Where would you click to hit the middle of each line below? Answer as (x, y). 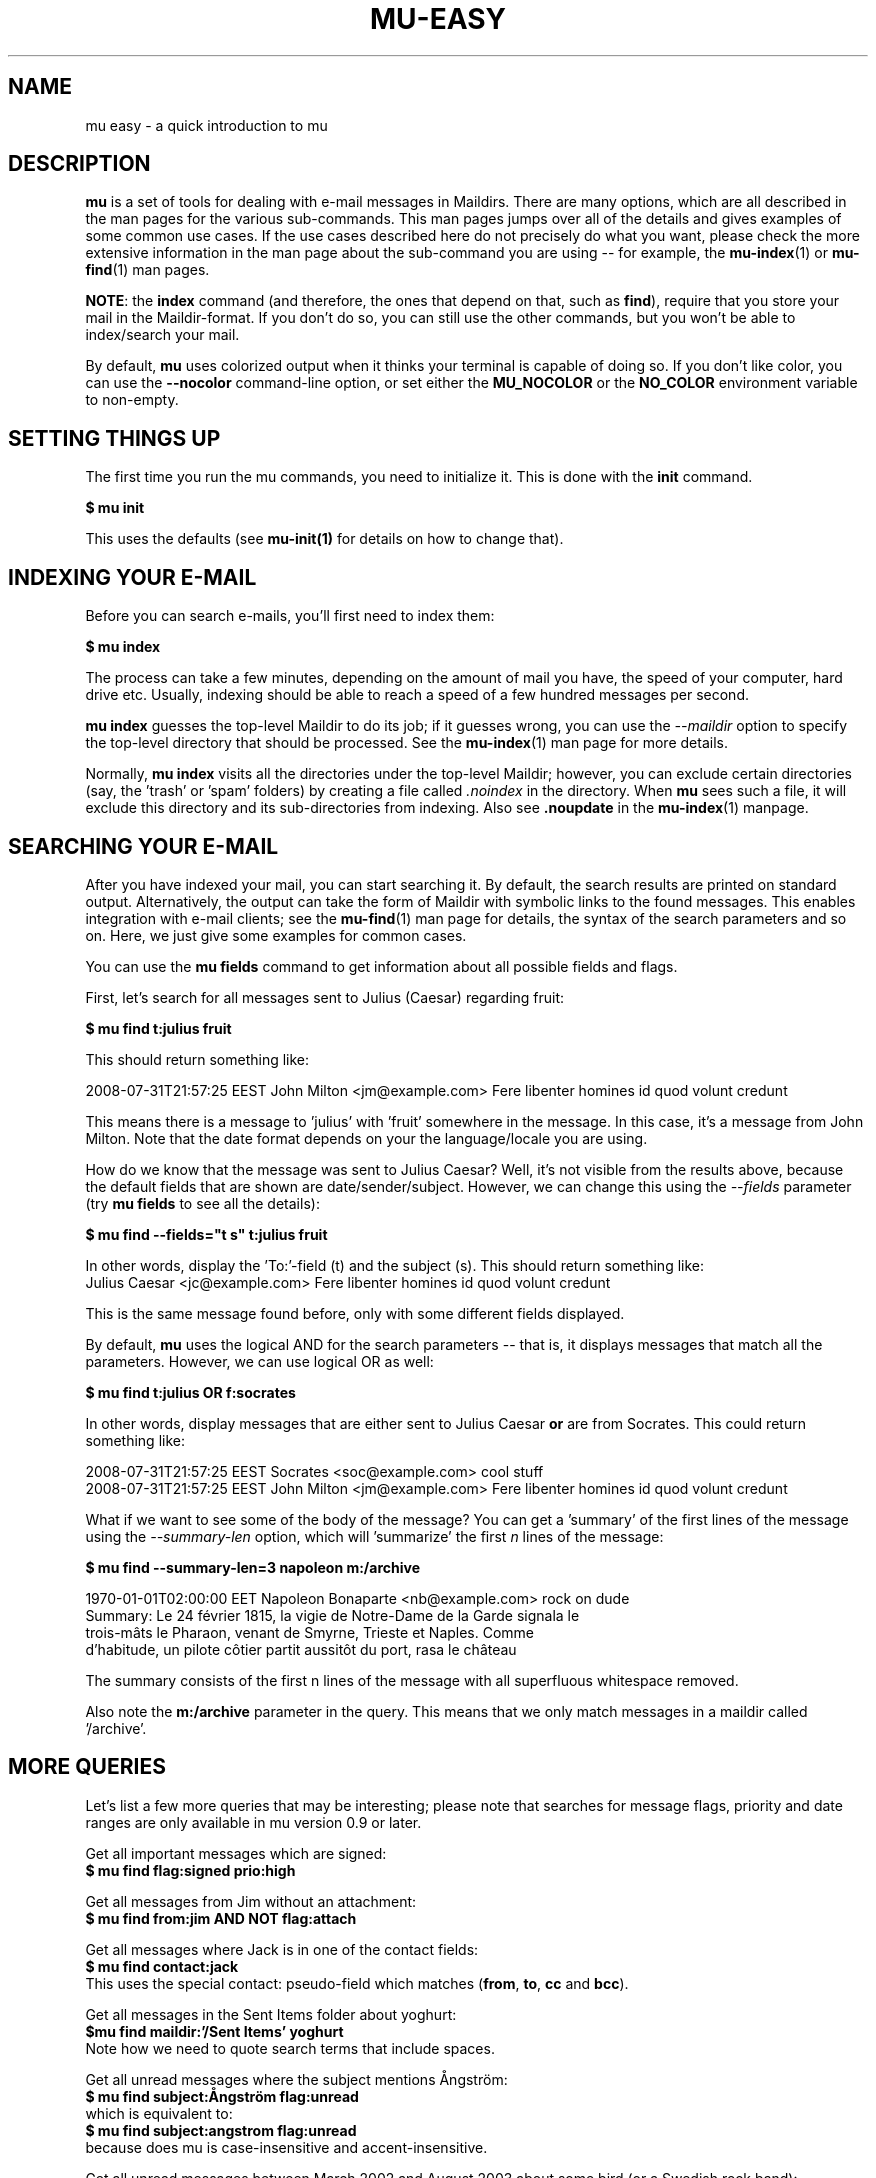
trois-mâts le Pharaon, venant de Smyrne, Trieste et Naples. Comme (310, 1632)
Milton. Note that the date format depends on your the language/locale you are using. (366, 1138)
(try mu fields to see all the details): (202, 1203)
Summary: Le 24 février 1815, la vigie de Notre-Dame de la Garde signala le (332, 1615)
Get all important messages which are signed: (236, 1853)
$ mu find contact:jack (162, 1966)
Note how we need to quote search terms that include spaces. (290, 2048)
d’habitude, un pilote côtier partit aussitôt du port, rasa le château (301, 1649)
